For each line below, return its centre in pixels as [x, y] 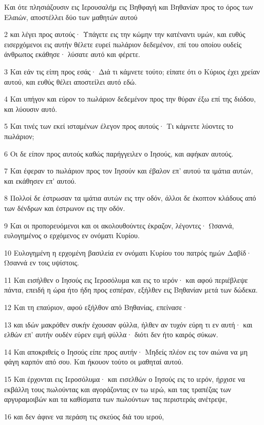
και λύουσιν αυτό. [31, 109]
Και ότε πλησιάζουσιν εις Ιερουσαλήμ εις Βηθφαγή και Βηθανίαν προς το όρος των [129, 7]
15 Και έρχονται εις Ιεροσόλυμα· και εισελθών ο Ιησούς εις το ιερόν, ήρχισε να [125, 379]
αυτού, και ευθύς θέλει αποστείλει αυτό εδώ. [70, 81]
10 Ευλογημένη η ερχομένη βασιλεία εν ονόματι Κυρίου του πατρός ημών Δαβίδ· [128, 252]
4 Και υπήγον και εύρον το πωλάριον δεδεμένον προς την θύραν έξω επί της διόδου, [130, 99]
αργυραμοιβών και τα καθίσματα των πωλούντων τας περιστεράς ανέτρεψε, [116, 399]
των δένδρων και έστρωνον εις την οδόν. [65, 208]
